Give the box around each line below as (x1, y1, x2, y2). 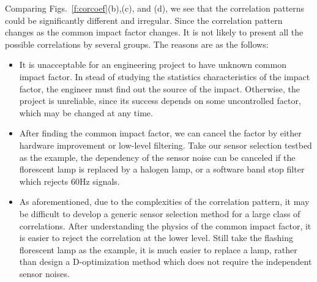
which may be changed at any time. (19, 106, 153, 119)
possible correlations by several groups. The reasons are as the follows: (5, 37, 269, 50)
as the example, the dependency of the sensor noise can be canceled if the (19, 150, 296, 163)
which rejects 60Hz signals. (19, 174, 120, 187)
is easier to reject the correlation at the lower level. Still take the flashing (19, 231, 294, 244)
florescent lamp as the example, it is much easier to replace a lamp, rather (19, 243, 297, 256)
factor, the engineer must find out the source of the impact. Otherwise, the (19, 82, 300, 95)
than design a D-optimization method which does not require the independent (19, 255, 312, 268)
